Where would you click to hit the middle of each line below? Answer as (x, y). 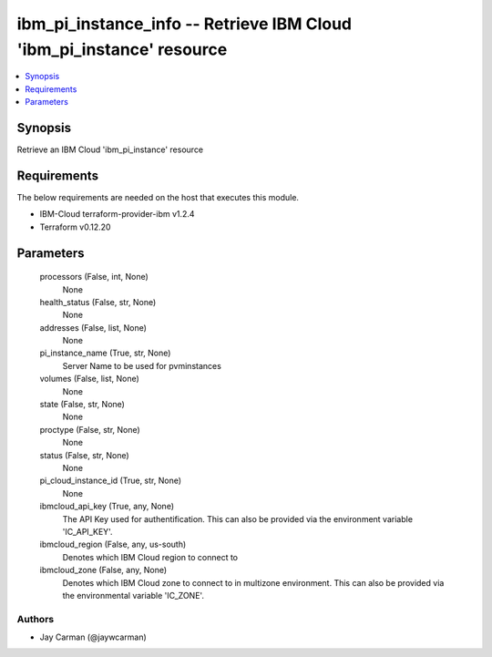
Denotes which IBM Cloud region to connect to (150, 557)
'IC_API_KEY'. (87, 531)
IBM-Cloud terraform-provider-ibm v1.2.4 (117, 214)
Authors (36, 619)
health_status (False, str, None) (98, 302)
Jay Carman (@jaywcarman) (93, 637)
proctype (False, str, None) (90, 429)
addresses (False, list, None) (93, 327)
